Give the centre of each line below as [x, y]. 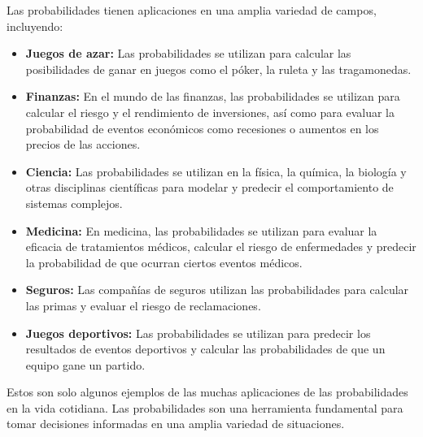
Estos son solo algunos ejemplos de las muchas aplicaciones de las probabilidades [207, 392]
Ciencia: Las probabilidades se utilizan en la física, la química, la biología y [216, 171]
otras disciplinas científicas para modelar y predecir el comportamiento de [209, 187]
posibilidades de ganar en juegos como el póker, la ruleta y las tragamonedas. [218, 69]
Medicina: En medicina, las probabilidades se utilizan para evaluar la [201, 230]
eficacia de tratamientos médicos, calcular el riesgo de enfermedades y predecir [221, 247]
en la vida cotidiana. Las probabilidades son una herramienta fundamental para [205, 407]
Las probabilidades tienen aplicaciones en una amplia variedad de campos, [192, 10]
